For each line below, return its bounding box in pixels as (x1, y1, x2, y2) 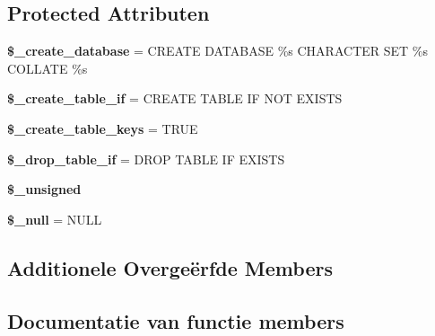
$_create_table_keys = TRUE (7, 119, 198, 137)
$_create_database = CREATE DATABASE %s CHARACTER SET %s (7, 41, 428, 60)
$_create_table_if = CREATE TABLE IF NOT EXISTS (7, 89, 343, 108)
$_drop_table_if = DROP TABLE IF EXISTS (7, 149, 285, 168)
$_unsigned (7, 180, 82, 199)
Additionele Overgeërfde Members (7, 253, 333, 281)
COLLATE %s (7, 58, 88, 77)
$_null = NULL (7, 209, 102, 228)
